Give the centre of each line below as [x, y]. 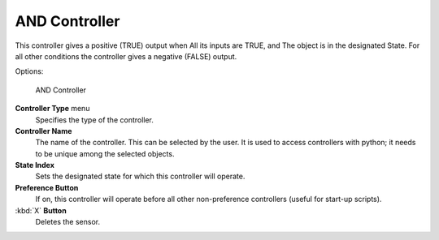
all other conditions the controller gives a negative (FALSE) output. [126, 56]
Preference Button [47, 187]
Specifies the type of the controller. [95, 120]
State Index [35, 165]
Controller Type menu [52, 109]
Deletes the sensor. [68, 222]
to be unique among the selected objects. [105, 153]
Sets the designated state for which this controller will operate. [140, 176]
